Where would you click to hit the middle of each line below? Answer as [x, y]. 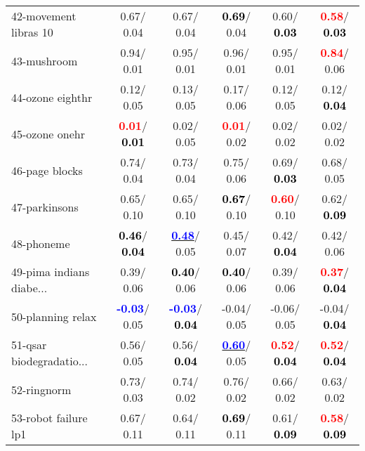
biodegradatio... [49, 361]
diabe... [29, 288]
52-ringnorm [41, 389]
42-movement [44, 16]
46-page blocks [47, 170]
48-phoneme [41, 243]
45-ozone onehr [48, 133]
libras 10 [32, 32]
